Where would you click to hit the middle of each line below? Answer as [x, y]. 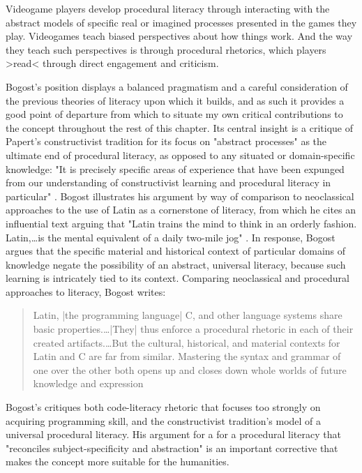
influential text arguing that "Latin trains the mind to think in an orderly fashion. [181, 223]
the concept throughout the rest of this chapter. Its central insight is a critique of [179, 127]
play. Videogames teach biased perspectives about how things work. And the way [179, 36]
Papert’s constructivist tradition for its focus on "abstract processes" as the [166, 141]
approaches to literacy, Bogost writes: [86, 291]
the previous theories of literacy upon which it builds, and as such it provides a [175, 100]
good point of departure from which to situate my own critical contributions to [174, 114]
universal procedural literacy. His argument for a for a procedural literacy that [173, 434]
